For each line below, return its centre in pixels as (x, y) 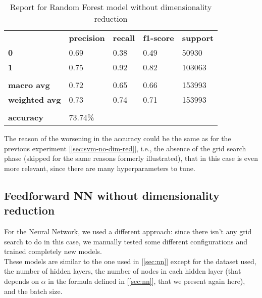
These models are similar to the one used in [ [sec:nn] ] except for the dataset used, (130, 261)
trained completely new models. (53, 251)
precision (87, 38)
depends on (21, 281)
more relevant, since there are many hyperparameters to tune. (100, 168)
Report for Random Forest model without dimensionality (111, 7)
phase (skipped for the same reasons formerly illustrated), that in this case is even (131, 158)
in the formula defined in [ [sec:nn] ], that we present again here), (147, 281)
